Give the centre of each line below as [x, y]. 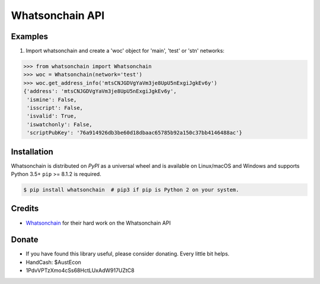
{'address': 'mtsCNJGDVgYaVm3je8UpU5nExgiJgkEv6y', [100, 91]
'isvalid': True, [52, 116]
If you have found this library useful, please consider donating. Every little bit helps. [128, 254]
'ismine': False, [52, 100]
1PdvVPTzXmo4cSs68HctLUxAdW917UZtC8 [80, 270]
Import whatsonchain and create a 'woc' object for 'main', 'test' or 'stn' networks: [125, 51]
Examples [30, 36]
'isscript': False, [55, 108]
